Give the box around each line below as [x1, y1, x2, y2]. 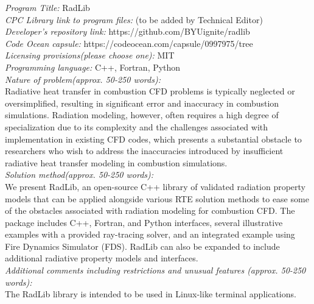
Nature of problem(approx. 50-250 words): [5, 72, 161, 85]
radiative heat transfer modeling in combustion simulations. [5, 156, 228, 169]
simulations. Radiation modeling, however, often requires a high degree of [5, 108, 279, 121]
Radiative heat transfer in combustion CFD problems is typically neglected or [5, 85, 295, 97]
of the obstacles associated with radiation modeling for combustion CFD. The [5, 204, 295, 217]
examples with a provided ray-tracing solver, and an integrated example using [5, 228, 295, 241]
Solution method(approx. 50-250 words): [5, 168, 154, 181]
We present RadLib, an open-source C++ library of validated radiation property [5, 180, 305, 193]
